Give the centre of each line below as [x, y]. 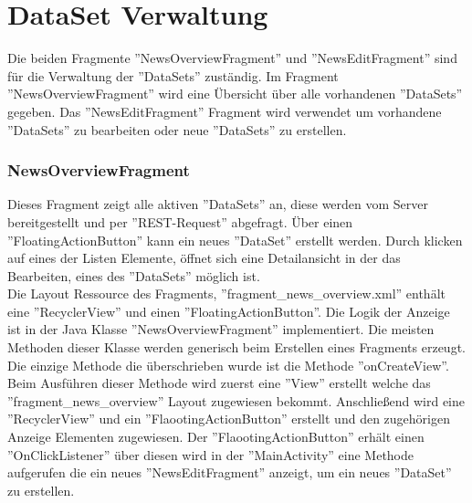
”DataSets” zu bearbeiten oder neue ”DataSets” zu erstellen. [177, 129]
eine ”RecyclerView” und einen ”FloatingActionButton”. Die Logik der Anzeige [229, 311]
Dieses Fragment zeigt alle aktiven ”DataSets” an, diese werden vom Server [218, 204]
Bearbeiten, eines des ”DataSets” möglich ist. [134, 275]
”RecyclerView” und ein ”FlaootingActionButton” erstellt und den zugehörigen [229, 419]
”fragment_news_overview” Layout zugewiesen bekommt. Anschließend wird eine [236, 400]
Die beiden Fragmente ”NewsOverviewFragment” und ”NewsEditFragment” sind [232, 58]
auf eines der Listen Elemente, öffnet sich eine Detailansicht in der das [204, 258]
